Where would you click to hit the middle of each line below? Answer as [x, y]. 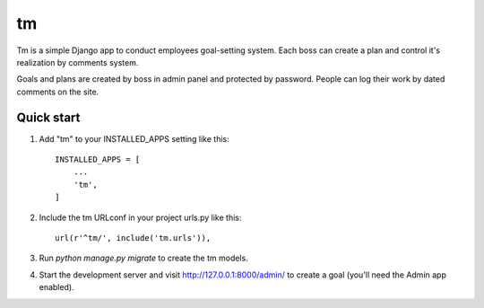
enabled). [57, 287]
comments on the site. [58, 92]
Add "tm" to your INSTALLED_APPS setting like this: [134, 138]
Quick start [48, 117]
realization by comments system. [78, 62]
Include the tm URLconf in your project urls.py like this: [140, 217]
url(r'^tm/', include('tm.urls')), [133, 238]
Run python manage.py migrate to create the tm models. [143, 258]
